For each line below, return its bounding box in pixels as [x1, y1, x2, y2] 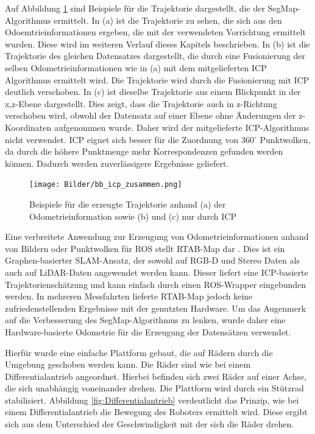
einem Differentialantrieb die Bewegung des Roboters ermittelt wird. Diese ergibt [5, 405, 308, 418]
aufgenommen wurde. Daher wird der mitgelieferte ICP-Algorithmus [54, 121, 310, 133]
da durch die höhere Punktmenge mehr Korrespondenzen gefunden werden [5, 145, 283, 158]
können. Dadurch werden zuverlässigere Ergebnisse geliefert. [5, 156, 229, 169]
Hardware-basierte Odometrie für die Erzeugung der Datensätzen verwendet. [5, 325, 291, 338]
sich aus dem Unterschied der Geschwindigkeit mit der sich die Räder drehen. [5, 418, 294, 430]
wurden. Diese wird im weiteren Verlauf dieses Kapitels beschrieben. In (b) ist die [5, 37, 310, 50]
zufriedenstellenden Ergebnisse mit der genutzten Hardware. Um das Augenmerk [5, 301, 306, 314]
